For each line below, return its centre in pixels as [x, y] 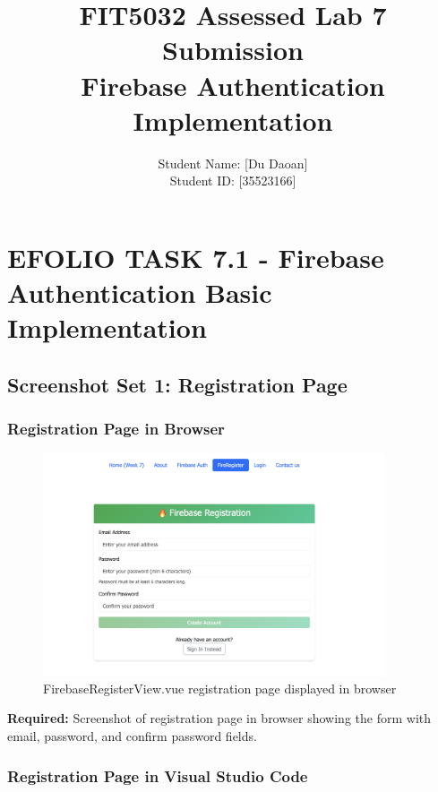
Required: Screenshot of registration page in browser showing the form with [219, 718]
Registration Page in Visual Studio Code [158, 775]
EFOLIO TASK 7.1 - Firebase [196, 257]
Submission [233, 50]
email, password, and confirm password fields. [132, 736]
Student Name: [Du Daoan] [233, 163]
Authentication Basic [140, 293]
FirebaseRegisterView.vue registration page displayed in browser [220, 688]
